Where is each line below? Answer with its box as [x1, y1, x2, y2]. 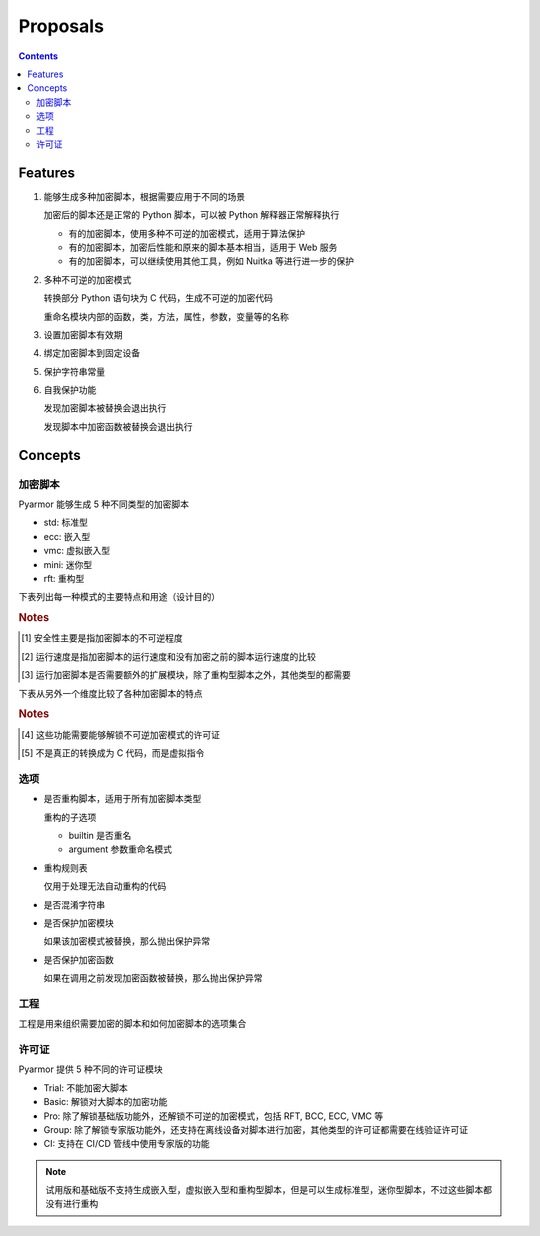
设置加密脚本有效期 [43, 328, 123, 340]
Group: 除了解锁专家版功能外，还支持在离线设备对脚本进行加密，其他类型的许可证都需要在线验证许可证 [43, 1123, 469, 1135]
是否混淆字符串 [43, 898, 105, 910]
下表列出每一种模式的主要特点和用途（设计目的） [18, 591, 220, 603]
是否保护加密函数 [43, 953, 114, 965]
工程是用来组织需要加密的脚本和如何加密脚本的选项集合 [18, 1018, 247, 1030]
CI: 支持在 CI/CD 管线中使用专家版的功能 [43, 1138, 210, 1150]
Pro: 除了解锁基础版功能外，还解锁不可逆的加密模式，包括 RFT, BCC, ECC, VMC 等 [43, 1110, 384, 1122]
